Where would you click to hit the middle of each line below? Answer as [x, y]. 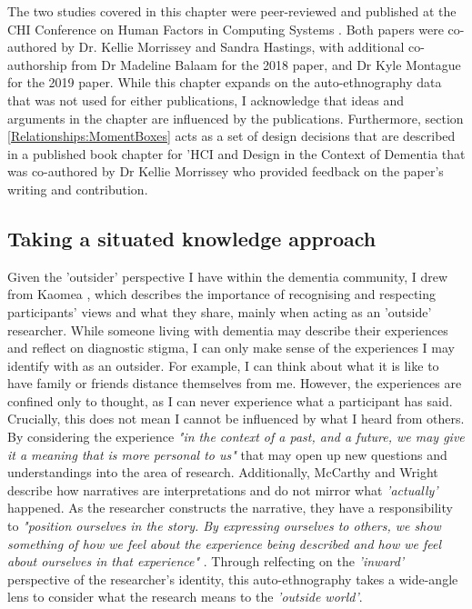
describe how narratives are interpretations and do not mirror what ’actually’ [223, 489]
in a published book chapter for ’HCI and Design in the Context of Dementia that [236, 153]
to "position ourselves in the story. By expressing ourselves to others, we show [224, 526]
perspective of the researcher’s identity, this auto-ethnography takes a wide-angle [233, 579]
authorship [37, 64]
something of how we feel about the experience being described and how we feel [225, 543]
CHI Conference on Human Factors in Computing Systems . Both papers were [226, 29]
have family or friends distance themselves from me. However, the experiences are [235, 383]
